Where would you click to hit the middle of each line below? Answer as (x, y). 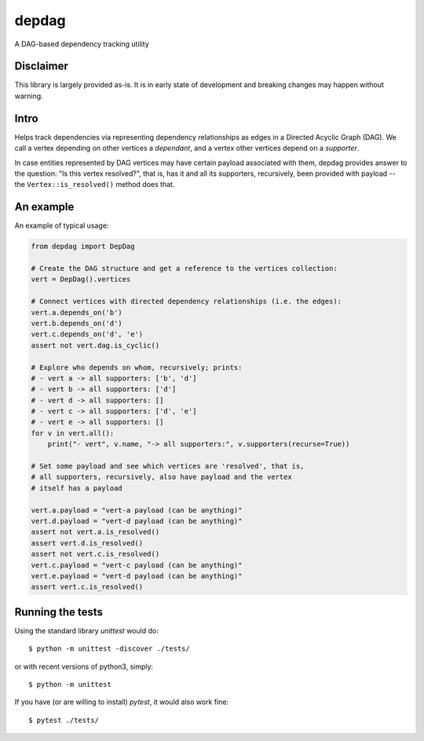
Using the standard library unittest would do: (86, 630)
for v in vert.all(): (73, 433)
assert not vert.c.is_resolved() (95, 554)
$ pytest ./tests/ (64, 720)
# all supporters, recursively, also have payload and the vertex (161, 477)
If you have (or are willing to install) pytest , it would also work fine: (122, 702)
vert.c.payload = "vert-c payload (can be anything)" (137, 565)
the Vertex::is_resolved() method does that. (95, 184)
